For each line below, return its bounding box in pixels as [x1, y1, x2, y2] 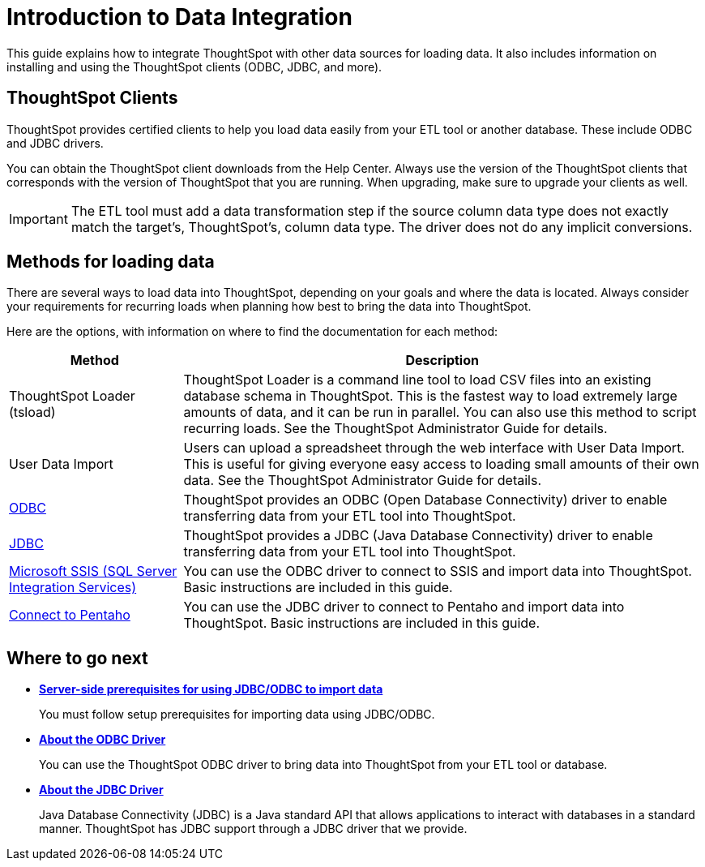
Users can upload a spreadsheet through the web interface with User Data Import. [183, 440, 685, 457]
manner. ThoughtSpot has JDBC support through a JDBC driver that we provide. [39, 822, 468, 836]
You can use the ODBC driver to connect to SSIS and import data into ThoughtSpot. [183, 563, 692, 580]
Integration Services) [9, 579, 137, 596]
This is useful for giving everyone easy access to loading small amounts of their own [183, 456, 699, 473]
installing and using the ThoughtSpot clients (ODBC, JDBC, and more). [6, 59, 382, 74]
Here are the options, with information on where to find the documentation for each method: [6, 324, 498, 339]
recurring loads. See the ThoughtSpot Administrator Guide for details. [183, 420, 608, 437]
